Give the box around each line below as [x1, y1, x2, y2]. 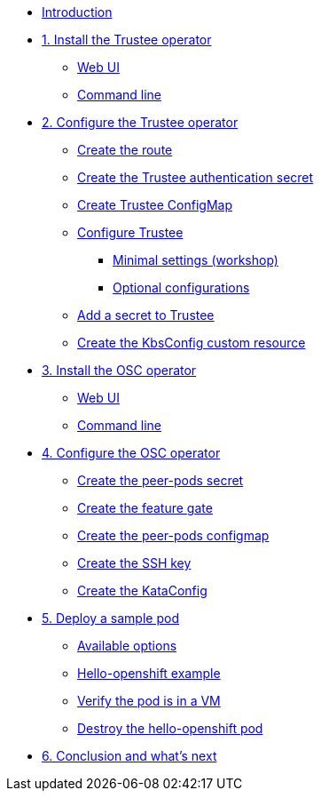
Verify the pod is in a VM [77, 693, 221, 708]
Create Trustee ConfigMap [77, 197, 232, 212]
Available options [77, 638, 177, 653]
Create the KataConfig [77, 583, 207, 598]
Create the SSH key [77, 555, 192, 571]
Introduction [42, 4, 113, 20]
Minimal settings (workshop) [113, 252, 278, 267]
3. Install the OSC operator [42, 363, 197, 378]
